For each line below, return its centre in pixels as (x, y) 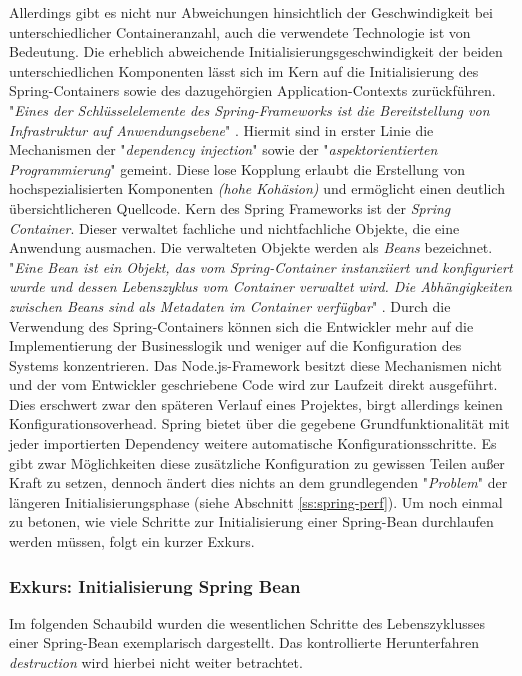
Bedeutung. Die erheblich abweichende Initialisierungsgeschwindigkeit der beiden (256, 51)
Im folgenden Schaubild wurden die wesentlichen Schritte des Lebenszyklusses (247, 622)
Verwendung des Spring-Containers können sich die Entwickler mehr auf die (241, 325)
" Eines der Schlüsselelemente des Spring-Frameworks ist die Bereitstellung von (249, 109)
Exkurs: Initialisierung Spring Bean (155, 585)
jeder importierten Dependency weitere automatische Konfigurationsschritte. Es (253, 443)
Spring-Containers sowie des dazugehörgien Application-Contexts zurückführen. (252, 90)
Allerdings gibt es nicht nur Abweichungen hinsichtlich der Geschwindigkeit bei (251, 12)
